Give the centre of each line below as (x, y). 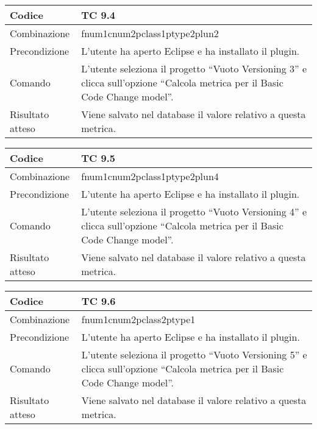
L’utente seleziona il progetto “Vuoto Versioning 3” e (194, 68)
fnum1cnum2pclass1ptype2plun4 (150, 176)
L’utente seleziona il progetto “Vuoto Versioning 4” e (194, 211)
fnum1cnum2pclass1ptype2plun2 (150, 33)
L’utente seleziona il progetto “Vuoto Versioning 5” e (194, 354)
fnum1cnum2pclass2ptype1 (138, 319)
